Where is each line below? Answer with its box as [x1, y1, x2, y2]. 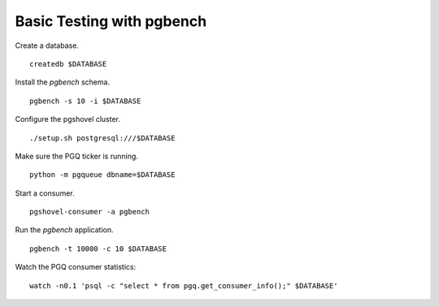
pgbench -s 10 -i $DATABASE [29, 96, 141, 106]
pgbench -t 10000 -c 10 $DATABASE [29, 244, 167, 253]
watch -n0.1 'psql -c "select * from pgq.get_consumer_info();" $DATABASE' [29, 281, 338, 290]
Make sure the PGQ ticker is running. [15, 151, 138, 161]
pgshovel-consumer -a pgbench [29, 207, 150, 217]
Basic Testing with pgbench [15, 12, 207, 30]
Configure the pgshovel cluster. [15, 115, 121, 124]
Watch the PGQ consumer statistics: [15, 262, 137, 272]
